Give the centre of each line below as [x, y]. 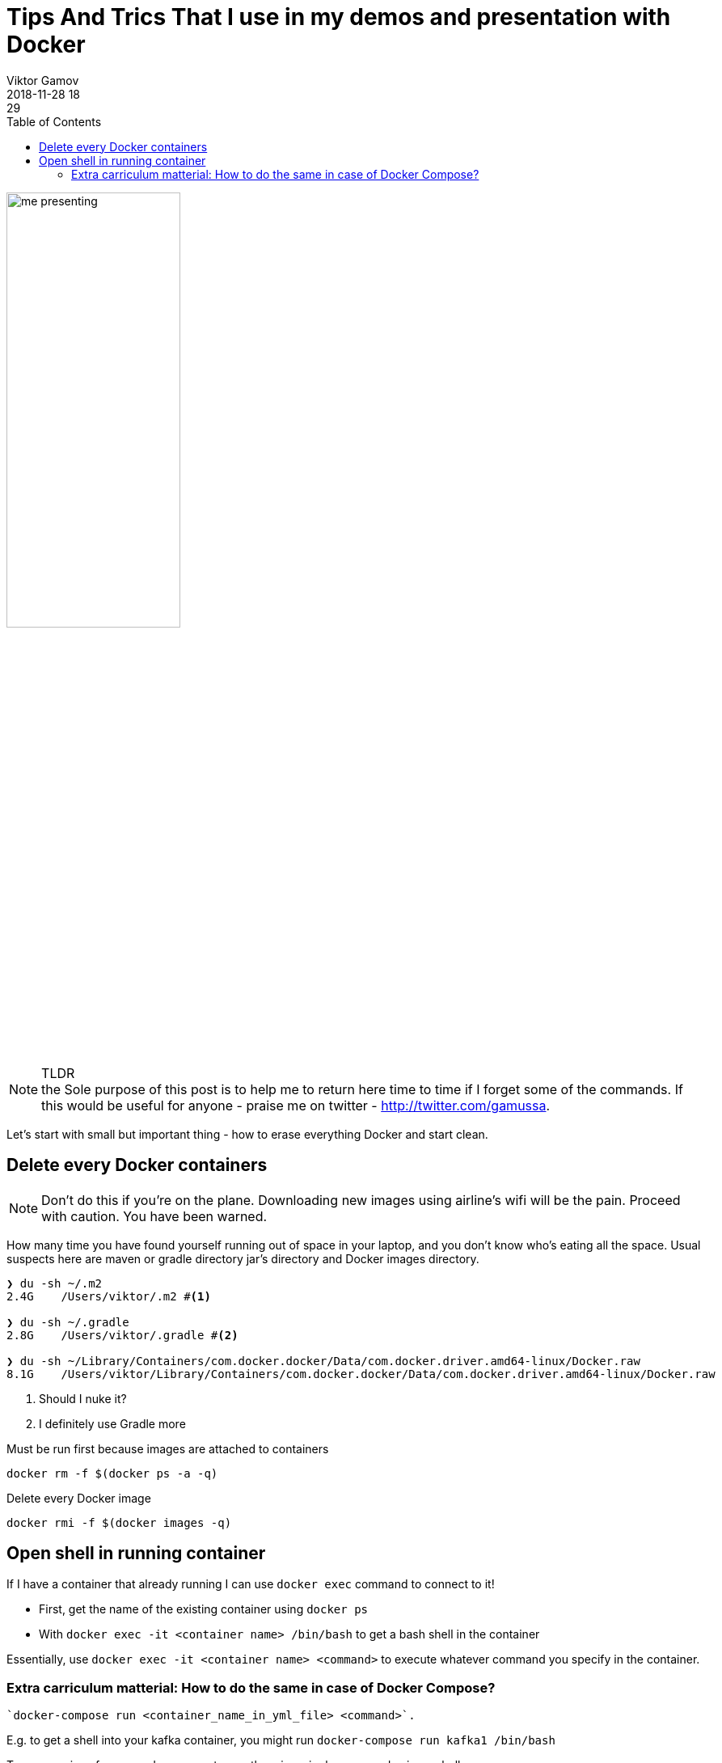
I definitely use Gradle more [112, 1423]
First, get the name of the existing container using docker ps [204, 1609]
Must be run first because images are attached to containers [168, 1448]
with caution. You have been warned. [154, 1216]
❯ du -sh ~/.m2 [55, 1283]
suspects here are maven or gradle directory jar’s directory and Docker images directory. [243, 1258]
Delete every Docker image [79, 1498]
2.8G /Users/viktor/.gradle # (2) [122, 1335]
